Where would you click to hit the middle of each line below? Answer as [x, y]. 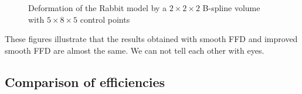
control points [105, 19]
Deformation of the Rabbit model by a [98, 8]
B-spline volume [231, 8]
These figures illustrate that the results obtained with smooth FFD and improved [151, 39]
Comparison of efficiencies [85, 81]
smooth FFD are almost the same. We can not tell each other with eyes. [135, 50]
